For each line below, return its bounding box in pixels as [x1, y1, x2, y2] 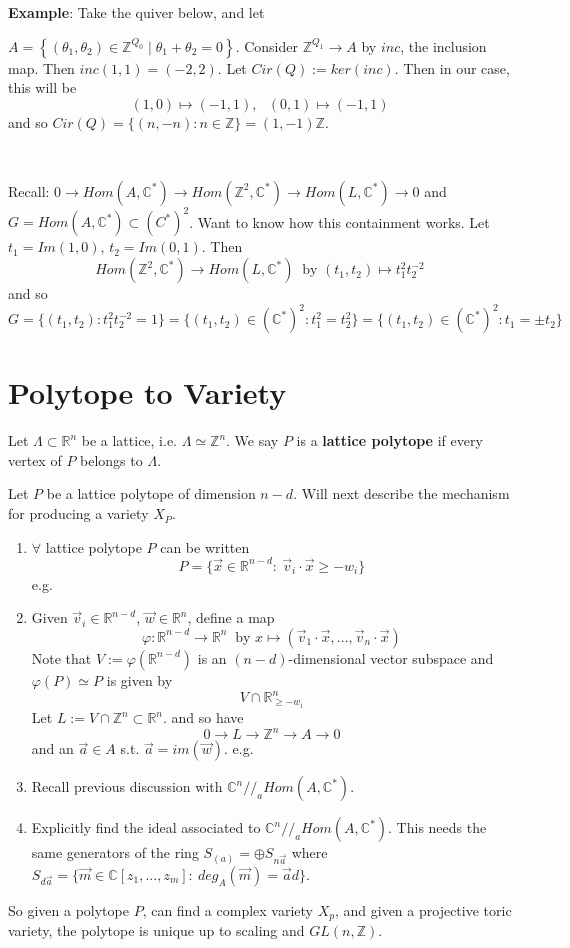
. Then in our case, [394, 57, 510, 78]
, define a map [187, 607, 275, 628]
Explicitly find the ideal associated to [31, 817, 261, 838]
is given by [106, 669, 173, 690]
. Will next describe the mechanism [293, 483, 510, 504]
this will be [8, 77, 77, 98]
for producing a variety [8, 503, 149, 524]
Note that [31, 647, 92, 668]
